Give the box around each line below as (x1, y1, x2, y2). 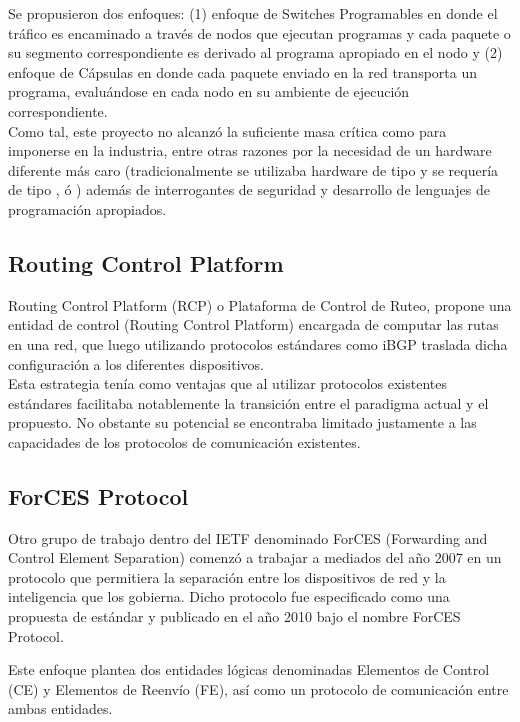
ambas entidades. (8, 698, 113, 719)
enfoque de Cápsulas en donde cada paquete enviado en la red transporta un (8, 61, 477, 82)
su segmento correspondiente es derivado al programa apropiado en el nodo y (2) (8, 42, 503, 63)
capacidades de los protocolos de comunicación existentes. (8, 431, 361, 452)
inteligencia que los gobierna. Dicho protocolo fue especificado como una (8, 586, 450, 607)
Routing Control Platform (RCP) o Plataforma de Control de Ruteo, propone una (8, 294, 512, 315)
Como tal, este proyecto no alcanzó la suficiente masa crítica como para (8, 120, 447, 141)
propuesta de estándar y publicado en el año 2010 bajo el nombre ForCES (8, 606, 461, 627)
